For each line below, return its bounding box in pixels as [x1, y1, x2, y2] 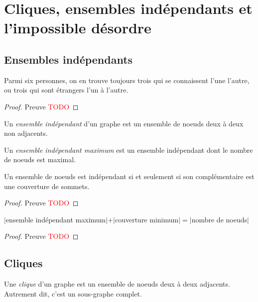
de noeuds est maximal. [4, 154, 76, 165]
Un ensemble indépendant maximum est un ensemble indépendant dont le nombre [4, 144, 253, 155]
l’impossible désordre [4, 17, 151, 38]
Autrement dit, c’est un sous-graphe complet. [4, 288, 142, 299]
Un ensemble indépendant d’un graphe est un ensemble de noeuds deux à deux [4, 118, 244, 128]
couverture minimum [115, 214, 179, 224]
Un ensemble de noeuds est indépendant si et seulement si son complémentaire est [4, 171, 255, 181]
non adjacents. [4, 128, 48, 138]
